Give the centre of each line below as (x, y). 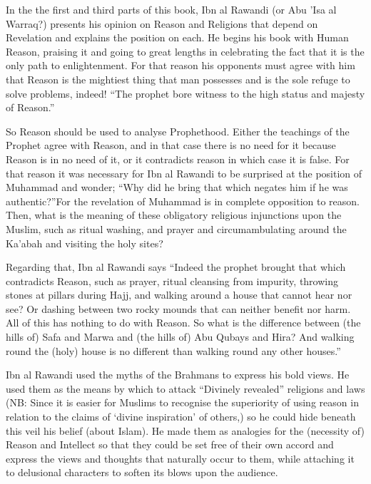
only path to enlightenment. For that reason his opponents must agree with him (181, 65)
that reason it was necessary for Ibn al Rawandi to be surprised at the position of (184, 173)
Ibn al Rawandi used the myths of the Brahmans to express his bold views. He (178, 375)
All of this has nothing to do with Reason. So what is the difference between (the (183, 323)
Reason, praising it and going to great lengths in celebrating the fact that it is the (185, 51)
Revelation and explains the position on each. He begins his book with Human (177, 37)
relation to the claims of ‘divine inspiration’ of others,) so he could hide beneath (181, 417)
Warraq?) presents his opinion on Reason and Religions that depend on (162, 23)
